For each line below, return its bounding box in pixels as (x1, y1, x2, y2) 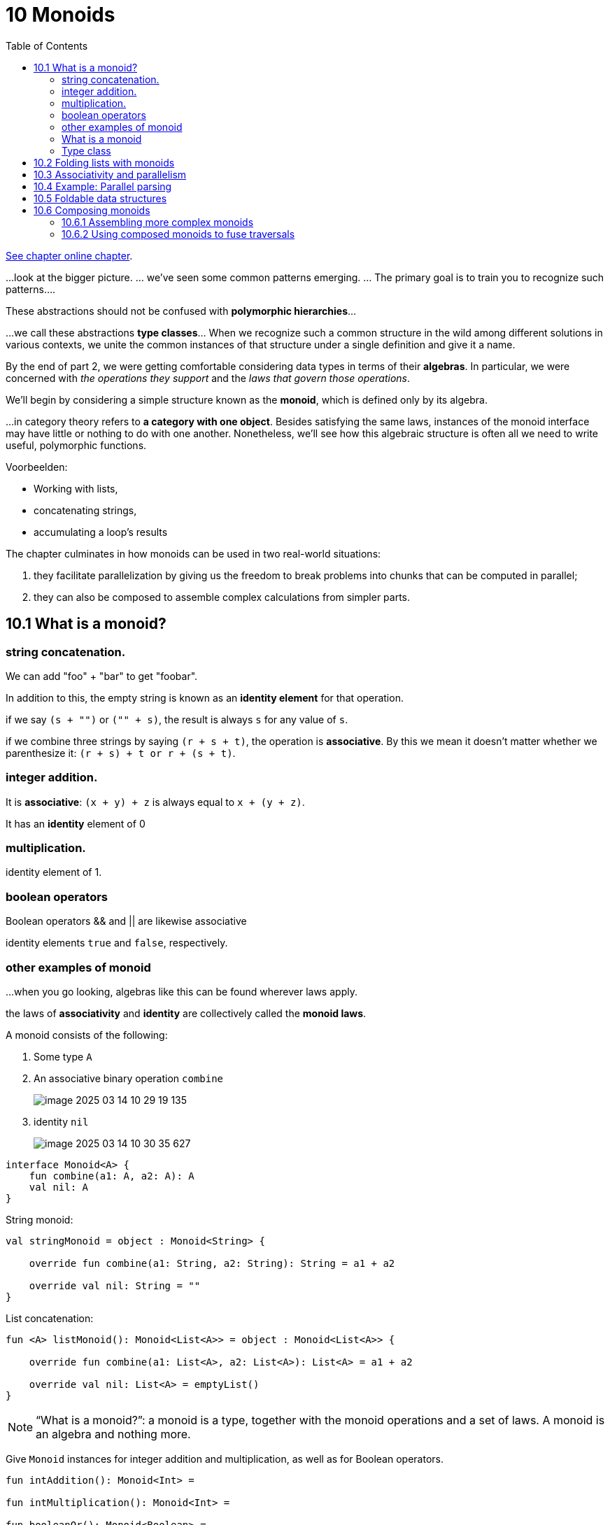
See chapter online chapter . (6, 249, 133, 262)
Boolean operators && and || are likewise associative (6, 915, 247, 928)
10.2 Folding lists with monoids (34, 156, 175, 169)
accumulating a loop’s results (34, 525, 168, 538)
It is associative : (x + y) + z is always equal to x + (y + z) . (6, 795, 305, 808)
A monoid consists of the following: (6, 1028, 168, 1041)
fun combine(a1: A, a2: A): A (29, 1170, 194, 1182)
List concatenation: (6, 1312, 94, 1324)
